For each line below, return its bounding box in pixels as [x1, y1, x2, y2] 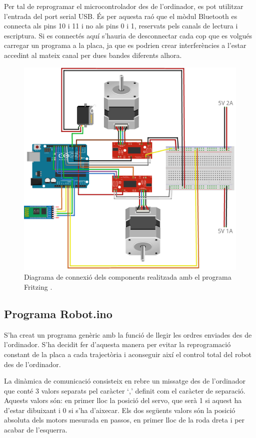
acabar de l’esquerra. [4, 425, 67, 435]
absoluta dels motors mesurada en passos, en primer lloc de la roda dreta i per [4, 415, 245, 425]
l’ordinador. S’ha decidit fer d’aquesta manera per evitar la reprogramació [4, 339, 231, 350]
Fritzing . [24, 281, 52, 292]
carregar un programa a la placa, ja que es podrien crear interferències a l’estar [4, 40, 246, 50]
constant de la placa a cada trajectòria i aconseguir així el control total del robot [4, 349, 252, 359]
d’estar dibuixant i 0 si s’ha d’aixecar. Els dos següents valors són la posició [4, 405, 235, 415]
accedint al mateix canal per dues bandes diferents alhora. [4, 49, 182, 60]
